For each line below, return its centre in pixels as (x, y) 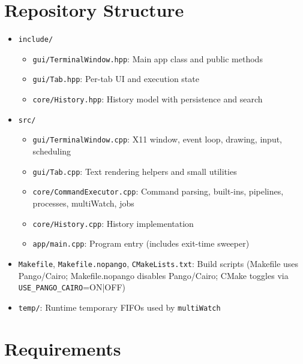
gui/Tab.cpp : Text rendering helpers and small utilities (135, 171)
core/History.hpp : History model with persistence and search (148, 99)
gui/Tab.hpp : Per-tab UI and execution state (116, 79)
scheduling (52, 151)
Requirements (63, 348)
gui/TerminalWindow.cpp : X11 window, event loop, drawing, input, (157, 139)
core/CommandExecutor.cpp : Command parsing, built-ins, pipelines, (158, 191)
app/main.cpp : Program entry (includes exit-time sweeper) (141, 243)
